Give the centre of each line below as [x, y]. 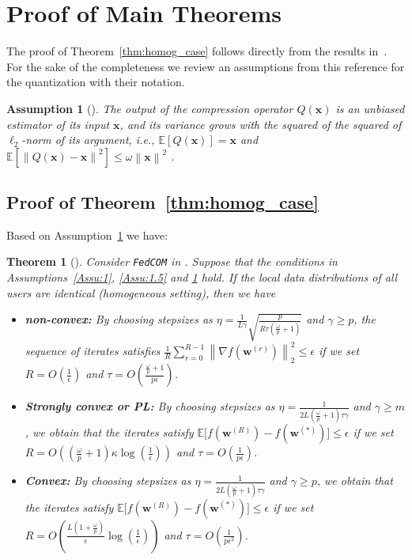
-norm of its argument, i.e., [88, 140]
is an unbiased [370, 108]
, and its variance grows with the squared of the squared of [261, 124]
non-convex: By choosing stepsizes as [119, 319]
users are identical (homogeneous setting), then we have [141, 292]
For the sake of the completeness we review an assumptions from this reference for [206, 66]
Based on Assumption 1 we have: [87, 235]
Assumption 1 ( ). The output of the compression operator [150, 108]
